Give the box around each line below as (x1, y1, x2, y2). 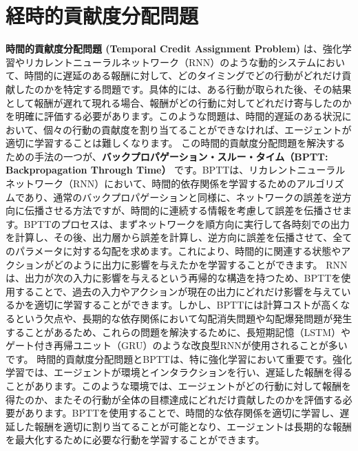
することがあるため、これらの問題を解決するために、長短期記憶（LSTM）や (6, 324, 351, 339)
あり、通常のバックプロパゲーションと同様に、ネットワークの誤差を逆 (24, 189, 342, 204)
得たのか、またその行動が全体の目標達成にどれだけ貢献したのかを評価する (6, 392, 343, 406)
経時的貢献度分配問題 (6, 1, 199, 30)
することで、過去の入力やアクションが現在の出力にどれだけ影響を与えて (14, 284, 341, 298)
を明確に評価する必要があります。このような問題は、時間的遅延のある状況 (6, 109, 342, 123)
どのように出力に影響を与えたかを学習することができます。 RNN (53, 257, 348, 271)
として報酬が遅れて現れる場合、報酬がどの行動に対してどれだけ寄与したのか (6, 95, 352, 109)
